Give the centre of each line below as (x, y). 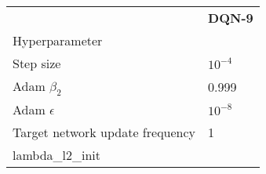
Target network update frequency (104, 132)
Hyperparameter (58, 40)
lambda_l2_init (57, 155)
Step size (37, 63)
